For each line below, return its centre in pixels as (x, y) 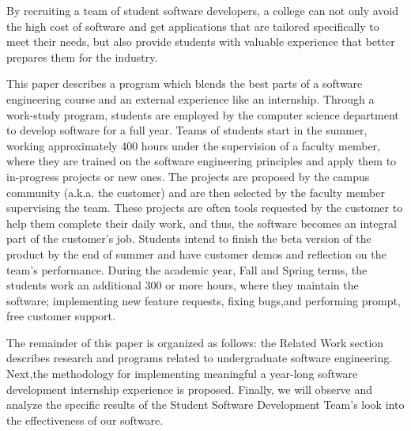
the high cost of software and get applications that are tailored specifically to (193, 26)
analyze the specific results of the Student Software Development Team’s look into (205, 405)
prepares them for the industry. (82, 57)
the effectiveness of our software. (85, 420)
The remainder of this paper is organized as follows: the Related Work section (195, 342)
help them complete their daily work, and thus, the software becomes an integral (202, 223)
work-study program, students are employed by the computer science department (203, 114)
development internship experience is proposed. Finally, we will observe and (190, 389)
